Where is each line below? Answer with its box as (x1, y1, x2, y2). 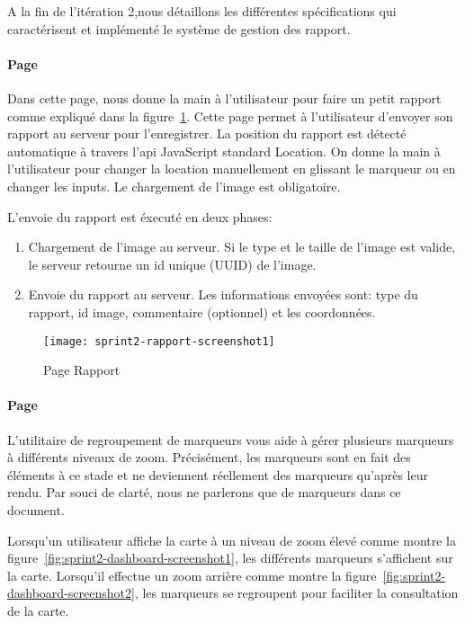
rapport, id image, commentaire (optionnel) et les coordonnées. (28, 302, 376, 321)
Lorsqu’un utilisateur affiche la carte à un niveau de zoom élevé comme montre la (7, 530, 456, 549)
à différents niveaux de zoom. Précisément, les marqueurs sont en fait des (7, 448, 411, 467)
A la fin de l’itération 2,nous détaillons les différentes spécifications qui (7, 2, 397, 20)
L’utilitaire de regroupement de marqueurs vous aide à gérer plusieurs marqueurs (7, 430, 454, 449)
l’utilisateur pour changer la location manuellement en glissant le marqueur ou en (7, 159, 456, 178)
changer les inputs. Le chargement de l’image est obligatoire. (7, 176, 341, 195)
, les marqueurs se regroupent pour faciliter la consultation (134, 583, 459, 602)
